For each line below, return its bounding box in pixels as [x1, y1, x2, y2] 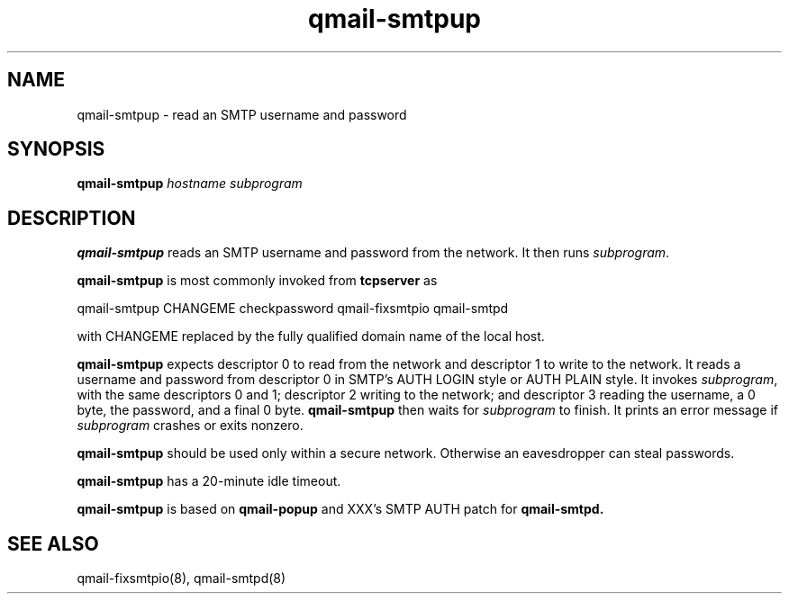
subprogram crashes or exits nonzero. [77, 417, 304, 434]
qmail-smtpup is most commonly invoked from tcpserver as [77, 273, 438, 289]
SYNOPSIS [7, 138, 105, 161]
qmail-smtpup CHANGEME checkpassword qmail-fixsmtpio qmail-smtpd [77, 300, 509, 317]
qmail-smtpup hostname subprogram [77, 175, 303, 192]
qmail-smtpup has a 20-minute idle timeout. [77, 473, 341, 489]
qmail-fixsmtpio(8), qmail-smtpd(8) [77, 570, 286, 587]
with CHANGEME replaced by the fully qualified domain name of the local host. [77, 328, 545, 345]
